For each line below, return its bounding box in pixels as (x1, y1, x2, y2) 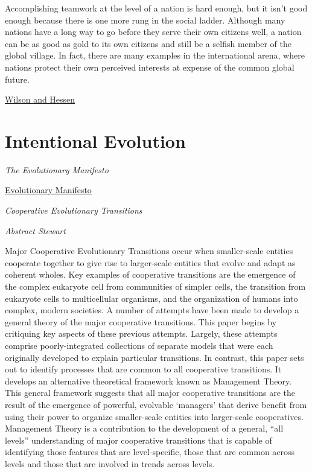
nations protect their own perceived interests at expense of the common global (5, 60, 294, 73)
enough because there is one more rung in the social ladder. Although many (5, 13, 285, 26)
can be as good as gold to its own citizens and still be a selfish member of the (5, 37, 291, 49)
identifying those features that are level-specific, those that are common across (5, 445, 295, 458)
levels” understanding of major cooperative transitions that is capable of (5, 433, 272, 446)
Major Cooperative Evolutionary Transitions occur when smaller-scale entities (5, 244, 293, 257)
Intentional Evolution (5, 128, 186, 153)
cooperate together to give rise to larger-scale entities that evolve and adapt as (5, 256, 296, 269)
